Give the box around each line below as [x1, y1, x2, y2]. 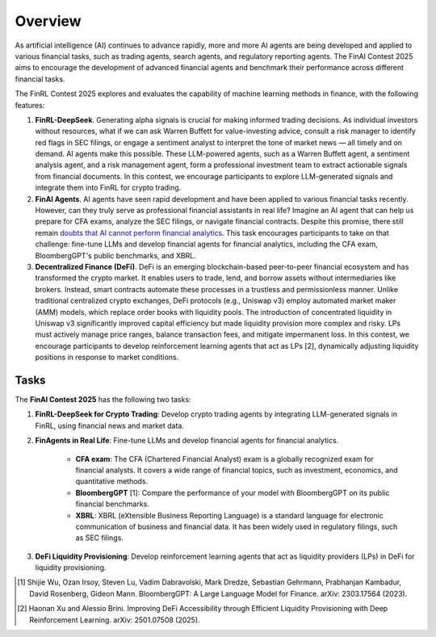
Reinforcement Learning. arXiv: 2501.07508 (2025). [29, 614, 201, 625]
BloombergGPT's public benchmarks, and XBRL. [35, 250, 197, 260]
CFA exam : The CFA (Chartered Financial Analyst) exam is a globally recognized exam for [75, 454, 375, 463]
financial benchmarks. [75, 499, 149, 509]
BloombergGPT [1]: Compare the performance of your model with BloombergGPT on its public [75, 488, 390, 497]
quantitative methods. [75, 476, 149, 486]
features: [15, 100, 45, 110]
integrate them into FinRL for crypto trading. [35, 182, 182, 193]
